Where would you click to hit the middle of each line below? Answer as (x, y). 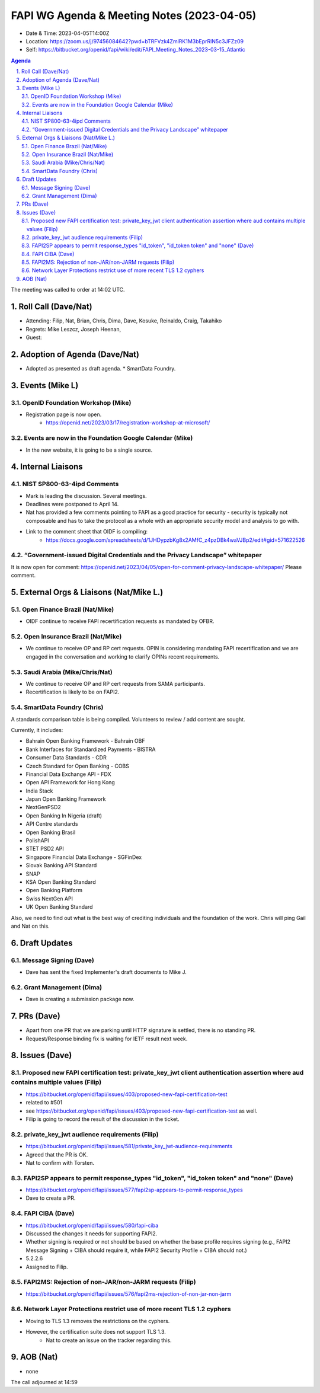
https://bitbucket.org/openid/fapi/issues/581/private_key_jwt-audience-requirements (129, 1146)
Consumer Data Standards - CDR (66, 758)
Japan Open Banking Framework (66, 799)
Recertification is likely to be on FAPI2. (73, 692)
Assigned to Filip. (47, 1267)
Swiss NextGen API (49, 899)
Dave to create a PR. (51, 1198)
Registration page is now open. (64, 414)
